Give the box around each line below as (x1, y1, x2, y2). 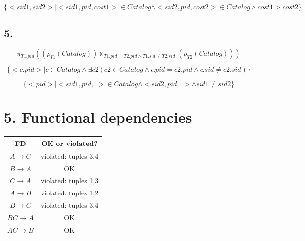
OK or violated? (41, 138, 98, 148)
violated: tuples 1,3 (40, 175, 99, 186)
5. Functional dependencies (4, 107, 192, 127)
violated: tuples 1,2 (40, 188, 99, 198)
